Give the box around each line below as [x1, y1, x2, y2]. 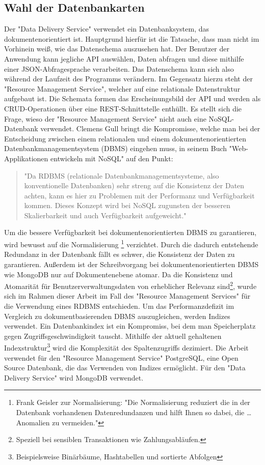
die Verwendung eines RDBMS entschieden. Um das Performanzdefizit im [4, 300, 234, 311]
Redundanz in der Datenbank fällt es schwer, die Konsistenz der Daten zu [4, 249, 235, 259]
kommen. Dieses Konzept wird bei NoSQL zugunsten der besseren [24, 200, 230, 211]
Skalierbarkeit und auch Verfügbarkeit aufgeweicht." [24, 210, 187, 220]
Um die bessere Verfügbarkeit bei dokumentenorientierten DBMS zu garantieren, [4, 227, 257, 238]
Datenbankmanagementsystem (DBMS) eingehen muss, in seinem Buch [4, 143, 227, 154]
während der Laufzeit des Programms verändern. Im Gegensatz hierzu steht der [4, 73, 253, 84]
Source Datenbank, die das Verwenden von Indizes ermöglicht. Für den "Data [4, 362, 246, 373]
